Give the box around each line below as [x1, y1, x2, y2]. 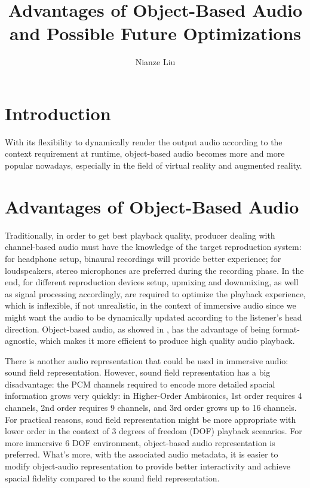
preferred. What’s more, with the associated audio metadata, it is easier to [5, 448, 278, 460]
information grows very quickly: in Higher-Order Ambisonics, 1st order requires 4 [5, 389, 302, 402]
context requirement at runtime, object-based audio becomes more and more [5, 147, 285, 160]
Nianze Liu [135, 56, 176, 68]
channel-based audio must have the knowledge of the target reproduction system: [5, 240, 302, 253]
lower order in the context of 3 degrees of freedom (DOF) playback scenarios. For [5, 425, 302, 437]
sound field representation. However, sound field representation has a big [5, 366, 271, 379]
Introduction [5, 100, 111, 125]
